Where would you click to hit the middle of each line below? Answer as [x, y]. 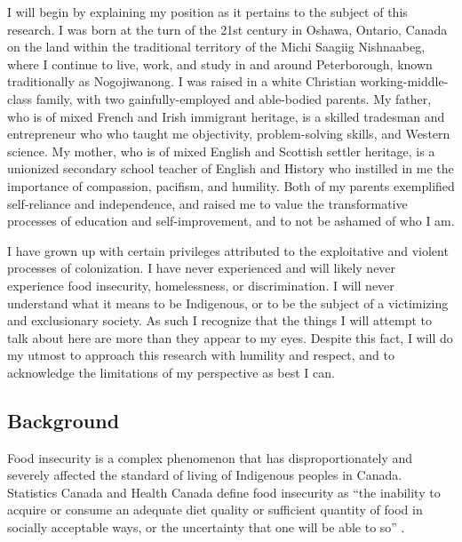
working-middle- [404, 81]
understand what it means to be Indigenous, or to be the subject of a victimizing [228, 303]
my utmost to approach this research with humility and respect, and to [201, 355]
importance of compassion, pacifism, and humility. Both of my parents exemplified [231, 185]
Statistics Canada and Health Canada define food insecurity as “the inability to [224, 492]
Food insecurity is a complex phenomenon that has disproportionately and [210, 457]
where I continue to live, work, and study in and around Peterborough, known [220, 64]
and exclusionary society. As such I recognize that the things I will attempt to [219, 320]
